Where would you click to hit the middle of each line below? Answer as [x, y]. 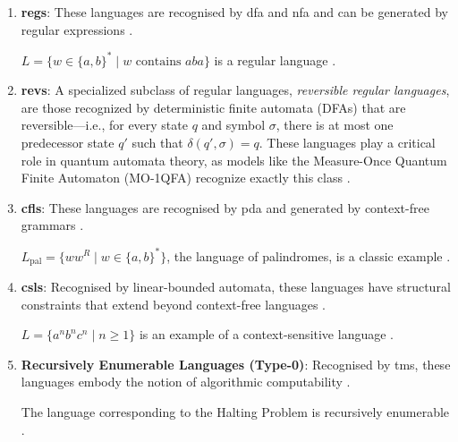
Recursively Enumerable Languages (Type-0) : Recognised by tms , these [236, 364]
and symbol [233, 125]
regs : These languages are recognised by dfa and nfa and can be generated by [234, 12]
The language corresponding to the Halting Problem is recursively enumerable [235, 411]
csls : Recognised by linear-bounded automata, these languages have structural [236, 286]
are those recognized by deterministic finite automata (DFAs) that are [213, 107]
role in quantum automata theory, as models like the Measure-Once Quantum [234, 160]
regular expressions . [77, 29]
